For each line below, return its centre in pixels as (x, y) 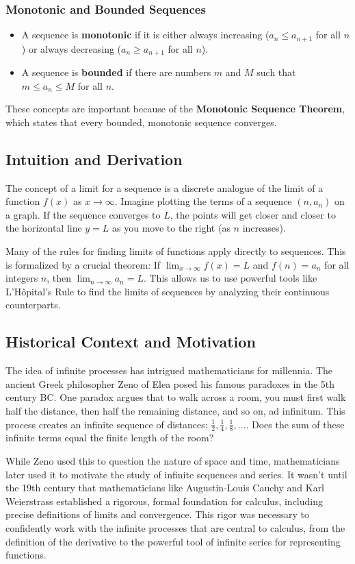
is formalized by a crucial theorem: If (83, 264)
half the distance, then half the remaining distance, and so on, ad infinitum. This (175, 411)
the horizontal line (44, 228)
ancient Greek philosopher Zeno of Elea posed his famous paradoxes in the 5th (170, 383)
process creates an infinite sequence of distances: (107, 424)
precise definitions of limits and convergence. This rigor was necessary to (158, 514)
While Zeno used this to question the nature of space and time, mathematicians (173, 461)
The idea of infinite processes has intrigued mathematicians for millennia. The (169, 370)
